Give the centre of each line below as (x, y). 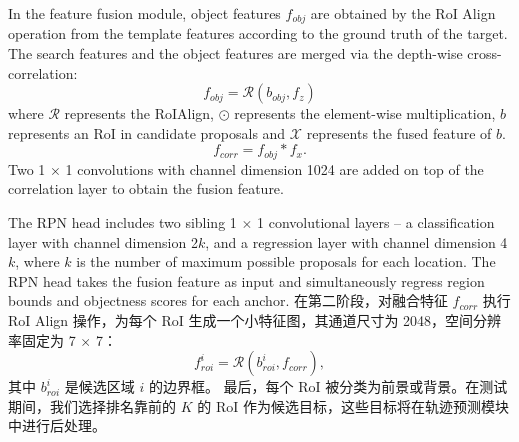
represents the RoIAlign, (139, 113)
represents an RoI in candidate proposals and (147, 132)
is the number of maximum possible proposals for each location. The (286, 261)
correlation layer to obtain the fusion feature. (146, 188)
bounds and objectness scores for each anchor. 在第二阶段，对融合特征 (228, 300)
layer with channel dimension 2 (103, 241)
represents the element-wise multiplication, (365, 113)
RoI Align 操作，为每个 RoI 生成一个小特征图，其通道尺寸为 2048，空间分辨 (255, 320)
